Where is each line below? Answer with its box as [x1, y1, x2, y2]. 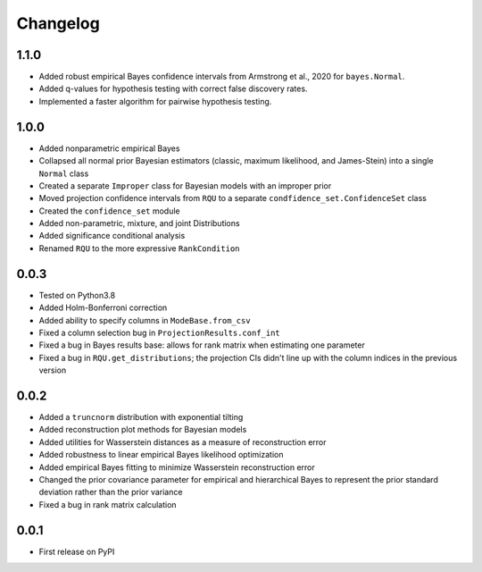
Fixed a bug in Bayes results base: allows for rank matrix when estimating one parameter [38, 340, 365, 350]
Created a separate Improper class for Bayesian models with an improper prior [38, 180, 332, 191]
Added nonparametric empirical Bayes [38, 143, 180, 154]
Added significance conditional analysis [38, 231, 186, 241]
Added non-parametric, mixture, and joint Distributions [38, 218, 240, 229]
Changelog [16, 13, 100, 33]
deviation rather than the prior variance [38, 487, 183, 498]
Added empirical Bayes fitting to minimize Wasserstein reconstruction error [38, 461, 316, 473]
